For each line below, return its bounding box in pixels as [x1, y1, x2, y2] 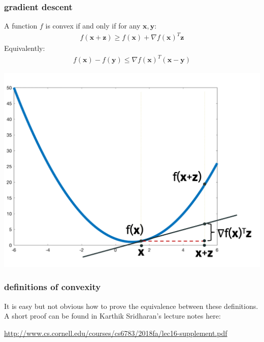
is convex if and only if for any [45, 20, 141, 31]
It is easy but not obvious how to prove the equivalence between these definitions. [4, 300, 258, 311]
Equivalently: [4, 43, 45, 53]
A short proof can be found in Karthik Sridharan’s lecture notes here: [4, 310, 221, 321]
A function [4, 20, 38, 31]
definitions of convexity [4, 280, 101, 293]
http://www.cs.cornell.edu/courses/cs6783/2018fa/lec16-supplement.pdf [4, 327, 227, 338]
